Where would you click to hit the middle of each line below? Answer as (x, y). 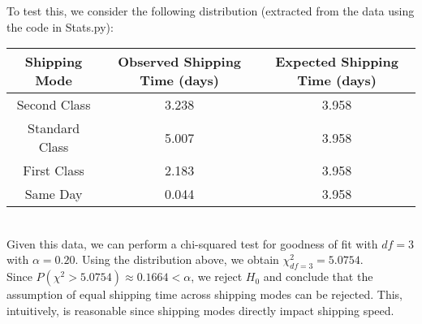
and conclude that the (318, 276)
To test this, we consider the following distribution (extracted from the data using (211, 11)
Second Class (54, 105)
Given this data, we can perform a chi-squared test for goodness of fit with (192, 243)
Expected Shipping (337, 62)
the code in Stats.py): (60, 26)
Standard (54, 128)
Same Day (54, 194)
